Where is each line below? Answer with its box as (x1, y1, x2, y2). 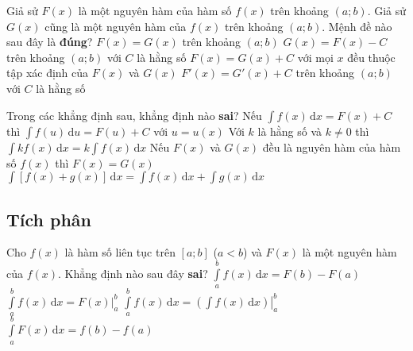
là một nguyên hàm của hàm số (78, 2, 232, 18)
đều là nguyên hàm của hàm (262, 138, 401, 155)
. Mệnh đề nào (322, 17, 392, 34)
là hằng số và (257, 122, 322, 139)
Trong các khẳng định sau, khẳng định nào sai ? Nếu (6, 106, 262, 123)
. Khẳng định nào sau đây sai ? (58, 264, 208, 281)
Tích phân (6, 206, 92, 231)
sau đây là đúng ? (6, 33, 93, 50)
